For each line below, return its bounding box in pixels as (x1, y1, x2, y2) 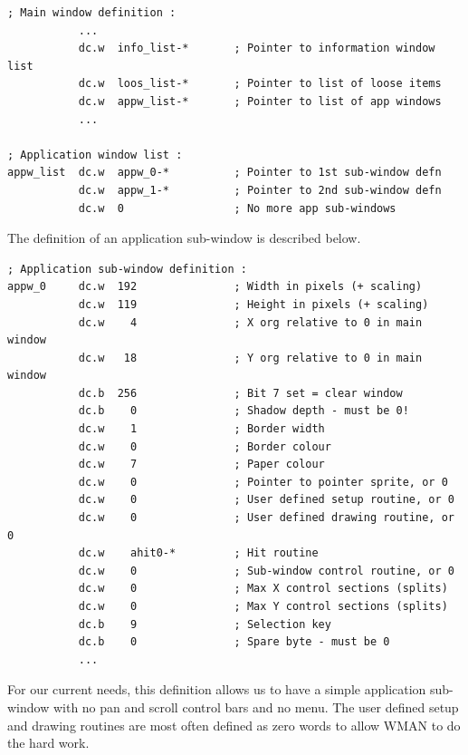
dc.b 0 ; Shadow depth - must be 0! (78, 404, 409, 418)
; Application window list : (7, 148, 183, 161)
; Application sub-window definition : (7, 262, 247, 276)
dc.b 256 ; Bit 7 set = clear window (78, 386, 403, 400)
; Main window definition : (7, 6, 177, 19)
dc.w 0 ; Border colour (78, 440, 331, 453)
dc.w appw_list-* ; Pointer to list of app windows (78, 94, 442, 108)
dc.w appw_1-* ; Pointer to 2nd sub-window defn (78, 183, 442, 197)
